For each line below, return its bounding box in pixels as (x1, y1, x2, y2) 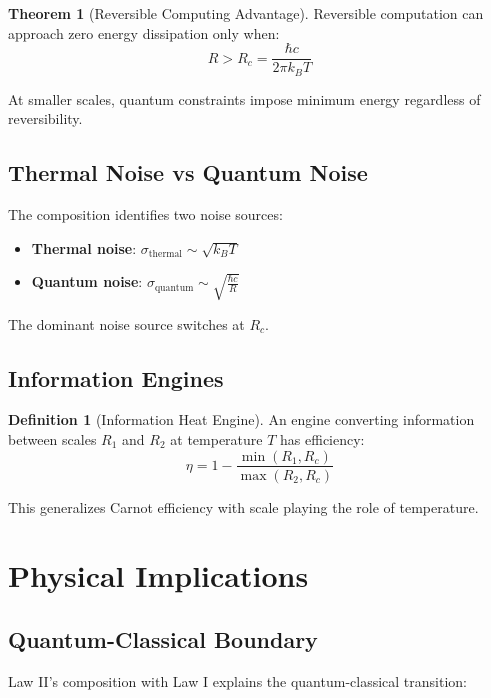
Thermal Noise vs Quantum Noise (8, 157, 368, 188)
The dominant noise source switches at (8, 313, 245, 334)
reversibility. (8, 108, 83, 129)
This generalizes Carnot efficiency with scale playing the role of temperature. (8, 496, 479, 517)
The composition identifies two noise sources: (8, 204, 283, 225)
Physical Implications (8, 555, 309, 596)
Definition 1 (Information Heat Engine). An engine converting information (8, 409, 475, 430)
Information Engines (8, 362, 224, 393)
